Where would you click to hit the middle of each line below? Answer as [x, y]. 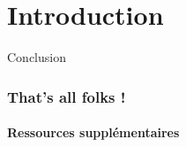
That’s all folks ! [67, 96]
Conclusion [37, 57]
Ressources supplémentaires [93, 132]
